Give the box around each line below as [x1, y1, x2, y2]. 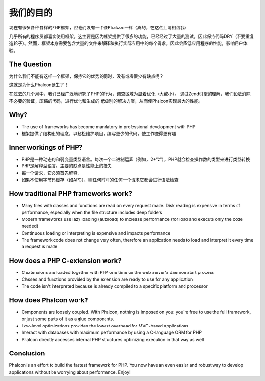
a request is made [21, 244, 58, 250]
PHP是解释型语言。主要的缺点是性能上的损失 [21, 163, 112, 169]
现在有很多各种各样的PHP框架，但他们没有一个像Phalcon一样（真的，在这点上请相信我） [9, 25, 189, 30]
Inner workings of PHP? [9, 143, 83, 152]
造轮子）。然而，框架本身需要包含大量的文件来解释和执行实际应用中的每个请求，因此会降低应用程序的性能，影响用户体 [9, 40, 248, 46]
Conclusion [9, 349, 45, 358]
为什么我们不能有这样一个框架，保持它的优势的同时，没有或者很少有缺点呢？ [9, 73, 164, 79]
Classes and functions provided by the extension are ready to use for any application [21, 276, 193, 282]
